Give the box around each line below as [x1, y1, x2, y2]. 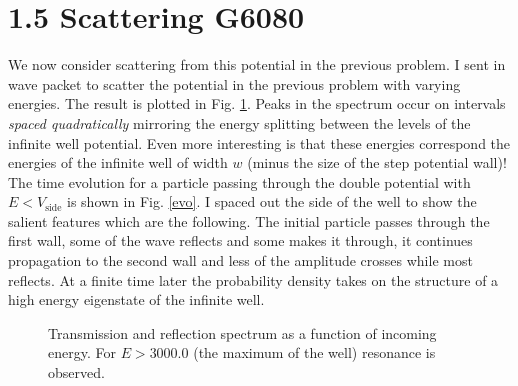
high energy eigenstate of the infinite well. [8, 289, 265, 310]
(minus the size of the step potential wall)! [247, 152, 507, 173]
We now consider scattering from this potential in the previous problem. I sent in [8, 54, 506, 75]
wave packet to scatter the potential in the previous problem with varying [8, 73, 461, 94]
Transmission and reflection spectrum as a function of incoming [48, 322, 437, 343]
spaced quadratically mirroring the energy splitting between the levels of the [8, 112, 471, 133]
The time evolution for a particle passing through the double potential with [8, 171, 471, 192]
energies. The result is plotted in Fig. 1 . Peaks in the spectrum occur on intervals [8, 93, 506, 114]
